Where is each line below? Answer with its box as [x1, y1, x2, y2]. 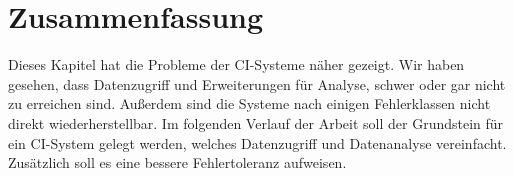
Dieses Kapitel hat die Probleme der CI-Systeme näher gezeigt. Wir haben [8, 54, 465, 75]
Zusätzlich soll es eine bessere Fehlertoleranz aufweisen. [8, 152, 347, 173]
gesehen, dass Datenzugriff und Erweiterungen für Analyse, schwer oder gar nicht [8, 73, 506, 94]
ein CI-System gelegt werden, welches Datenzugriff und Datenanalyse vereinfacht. [8, 132, 507, 153]
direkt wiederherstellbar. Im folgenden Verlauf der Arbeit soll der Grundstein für [8, 112, 504, 133]
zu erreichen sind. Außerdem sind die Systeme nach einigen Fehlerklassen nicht [8, 93, 491, 114]
